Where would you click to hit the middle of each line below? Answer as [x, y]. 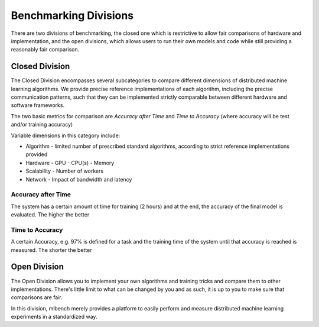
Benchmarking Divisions [72, 15]
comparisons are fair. [37, 297]
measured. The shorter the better [51, 250]
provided [37, 154]
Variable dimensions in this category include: [66, 135]
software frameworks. [38, 105]
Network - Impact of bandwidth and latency [79, 179]
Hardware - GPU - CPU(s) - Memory [70, 163]
